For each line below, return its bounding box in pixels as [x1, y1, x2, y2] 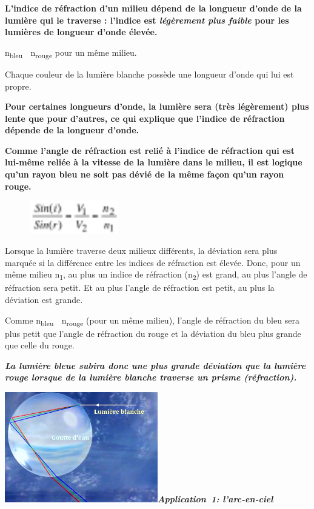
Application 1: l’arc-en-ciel [158, 492, 273, 505]
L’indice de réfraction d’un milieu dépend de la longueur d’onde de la [5, 2, 302, 14]
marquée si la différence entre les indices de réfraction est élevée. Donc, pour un [5, 256, 301, 268]
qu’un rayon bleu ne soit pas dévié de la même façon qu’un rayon [5, 168, 284, 181]
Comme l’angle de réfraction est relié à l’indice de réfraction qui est [5, 144, 295, 156]
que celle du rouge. [5, 339, 75, 351]
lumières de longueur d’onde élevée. [5, 25, 158, 38]
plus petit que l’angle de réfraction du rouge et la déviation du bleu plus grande [5, 327, 301, 339]
